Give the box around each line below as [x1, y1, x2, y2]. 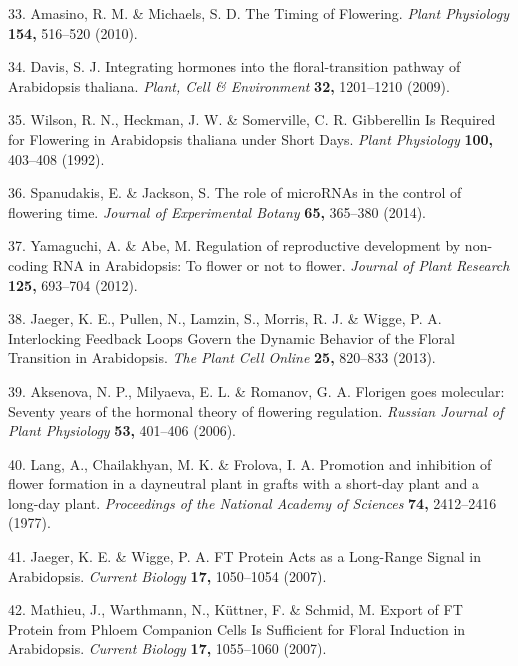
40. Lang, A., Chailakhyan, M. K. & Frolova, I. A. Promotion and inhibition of [8, 453, 492, 474]
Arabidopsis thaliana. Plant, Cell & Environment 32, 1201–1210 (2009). [8, 75, 450, 96]
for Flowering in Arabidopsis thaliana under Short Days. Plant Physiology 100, [8, 128, 494, 149]
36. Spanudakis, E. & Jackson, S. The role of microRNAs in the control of [8, 182, 462, 203]
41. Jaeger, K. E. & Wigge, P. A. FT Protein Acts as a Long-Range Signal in [8, 546, 481, 567]
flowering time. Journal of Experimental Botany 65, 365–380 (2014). [8, 201, 427, 222]
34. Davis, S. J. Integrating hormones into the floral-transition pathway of [8, 56, 461, 77]
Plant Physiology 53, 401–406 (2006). [8, 420, 237, 441]
